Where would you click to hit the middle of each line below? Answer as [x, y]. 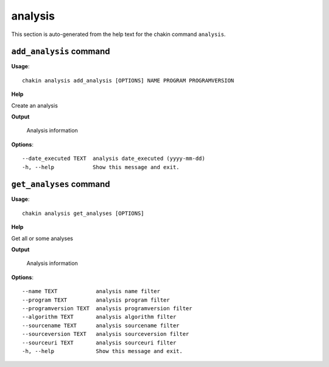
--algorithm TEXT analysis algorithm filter [99, 317]
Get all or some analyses [42, 238]
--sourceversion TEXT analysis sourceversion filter [106, 334]
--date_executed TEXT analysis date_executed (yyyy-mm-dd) [114, 158]
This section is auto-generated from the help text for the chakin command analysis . [119, 34]
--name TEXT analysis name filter [91, 291]
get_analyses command [61, 184]
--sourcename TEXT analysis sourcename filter [101, 325]
